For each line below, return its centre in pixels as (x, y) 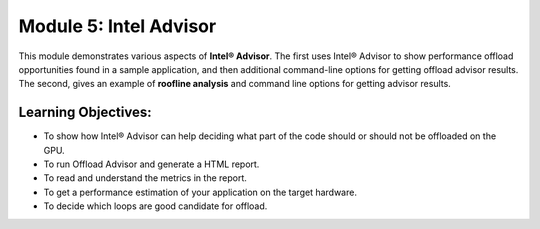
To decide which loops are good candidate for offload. (155, 206)
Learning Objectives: (85, 112)
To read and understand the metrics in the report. (145, 178)
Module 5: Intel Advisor (117, 26)
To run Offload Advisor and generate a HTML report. (151, 164)
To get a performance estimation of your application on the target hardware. (200, 192)
